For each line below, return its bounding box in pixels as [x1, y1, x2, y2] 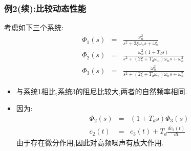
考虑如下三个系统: [4, 22, 63, 33]
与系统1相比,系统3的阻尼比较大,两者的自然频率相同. [16, 85, 187, 96]
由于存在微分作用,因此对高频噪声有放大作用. [16, 137, 164, 147]
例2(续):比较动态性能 [4, 2, 87, 14]
